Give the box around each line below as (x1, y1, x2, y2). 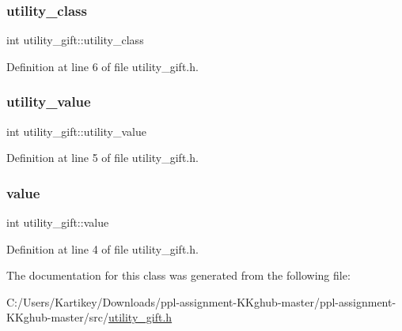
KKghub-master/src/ (6, 309, 108, 325)
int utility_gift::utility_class (6, 32, 144, 48)
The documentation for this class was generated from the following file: (6, 267, 351, 284)
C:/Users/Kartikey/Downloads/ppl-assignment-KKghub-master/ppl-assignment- (6, 293, 396, 310)
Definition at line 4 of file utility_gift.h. (6, 240, 199, 257)
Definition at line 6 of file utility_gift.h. (6, 58, 199, 74)
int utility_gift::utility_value (6, 122, 147, 139)
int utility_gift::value (6, 214, 109, 231)
